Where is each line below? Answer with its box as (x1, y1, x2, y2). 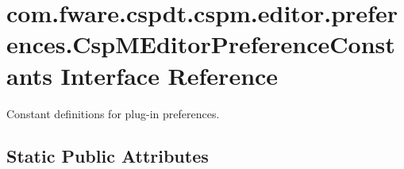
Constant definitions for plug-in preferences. (6, 105, 220, 121)
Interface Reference (60, 59, 279, 91)
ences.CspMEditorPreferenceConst (6, 28, 395, 60)
